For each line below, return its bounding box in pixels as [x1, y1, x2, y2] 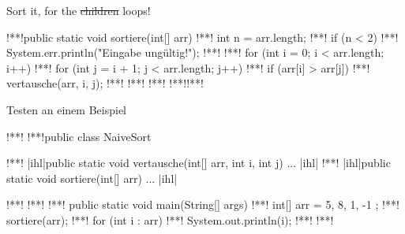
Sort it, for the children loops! [6, 2, 151, 18]
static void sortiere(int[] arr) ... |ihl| [6, 169, 178, 186]
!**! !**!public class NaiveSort [6, 128, 152, 144]
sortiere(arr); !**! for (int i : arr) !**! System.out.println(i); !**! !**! [6, 211, 334, 228]
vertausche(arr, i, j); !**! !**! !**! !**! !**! [6, 75, 204, 91]
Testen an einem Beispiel [6, 101, 126, 117]
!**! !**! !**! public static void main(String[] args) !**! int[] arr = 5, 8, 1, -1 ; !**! [6, 196, 399, 213]
